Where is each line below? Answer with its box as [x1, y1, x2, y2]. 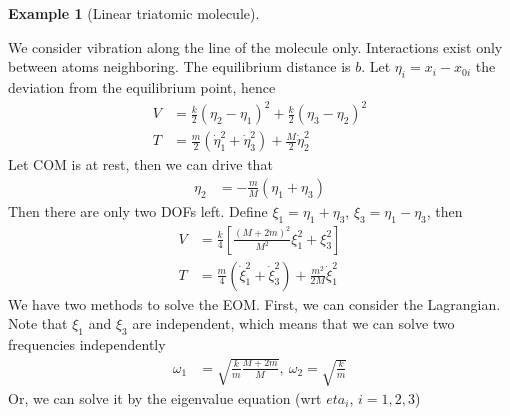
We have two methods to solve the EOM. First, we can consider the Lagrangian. [8, 293, 501, 314]
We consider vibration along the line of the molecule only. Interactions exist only [8, 36, 503, 57]
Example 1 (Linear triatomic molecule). [8, 3, 260, 23]
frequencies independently [8, 334, 166, 355]
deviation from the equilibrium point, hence [8, 76, 276, 97]
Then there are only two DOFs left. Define [8, 200, 268, 221]
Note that [8, 313, 68, 334]
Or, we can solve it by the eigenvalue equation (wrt [8, 387, 322, 408]
